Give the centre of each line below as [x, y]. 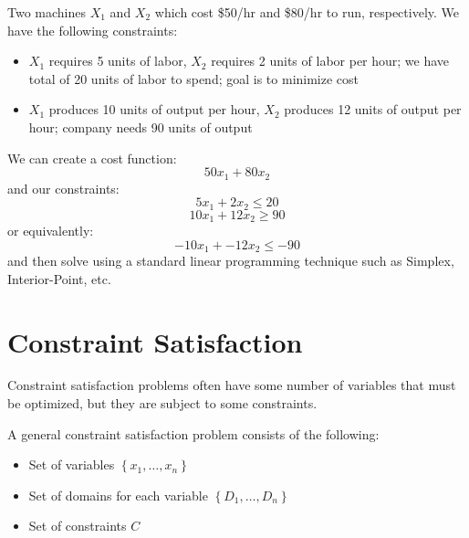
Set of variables [72, 464]
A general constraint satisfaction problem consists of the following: [193, 433]
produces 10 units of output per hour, [154, 109]
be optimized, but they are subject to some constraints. [162, 403]
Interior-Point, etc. [59, 278]
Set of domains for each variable [118, 495]
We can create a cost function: [92, 158]
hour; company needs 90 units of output [141, 127]
